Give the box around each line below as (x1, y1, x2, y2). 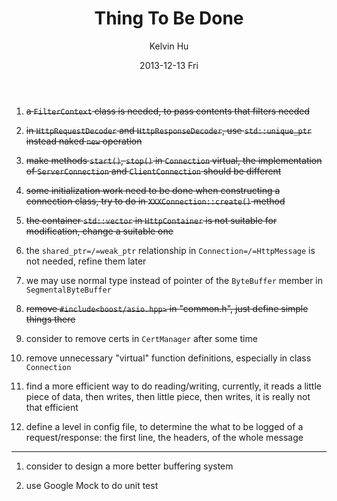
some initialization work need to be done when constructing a (25, 184, 281, 196)
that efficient (25, 401, 79, 413)
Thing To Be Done (94, 7, 244, 30)
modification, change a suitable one (25, 225, 174, 237)
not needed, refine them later (25, 255, 147, 267)
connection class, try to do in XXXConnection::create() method (25, 195, 286, 207)
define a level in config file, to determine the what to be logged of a (25, 420, 304, 432)
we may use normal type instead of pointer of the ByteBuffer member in (25, 274, 324, 286)
